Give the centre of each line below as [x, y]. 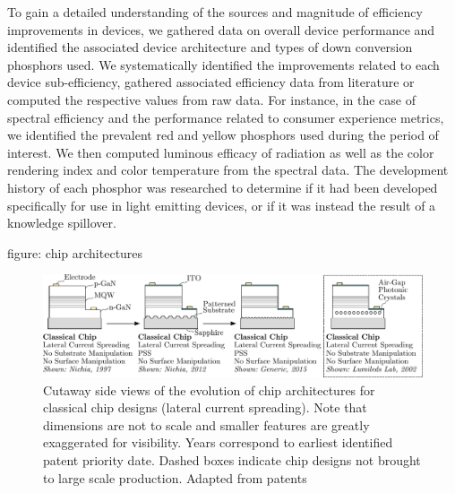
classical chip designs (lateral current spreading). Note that [205, 407]
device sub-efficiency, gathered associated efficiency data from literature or [211, 82]
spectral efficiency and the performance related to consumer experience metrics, [226, 117]
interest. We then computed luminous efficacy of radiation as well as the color [221, 152]
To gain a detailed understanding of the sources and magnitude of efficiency [215, 12]
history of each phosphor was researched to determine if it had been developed [223, 187]
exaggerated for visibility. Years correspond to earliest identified [218, 442]
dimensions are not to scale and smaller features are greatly [206, 424]
